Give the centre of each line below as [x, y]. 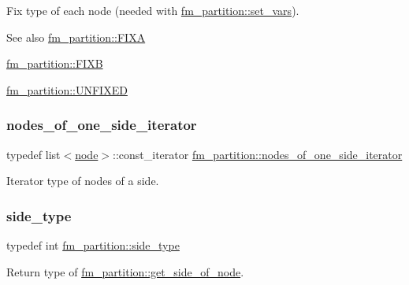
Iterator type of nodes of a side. [83, 181]
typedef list [33, 154]
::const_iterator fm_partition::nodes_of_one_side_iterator [258, 154]
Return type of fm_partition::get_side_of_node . [125, 271]
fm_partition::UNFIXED [67, 89]
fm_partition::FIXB [55, 63]
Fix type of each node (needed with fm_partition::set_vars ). [153, 10]
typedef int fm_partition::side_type [93, 245]
